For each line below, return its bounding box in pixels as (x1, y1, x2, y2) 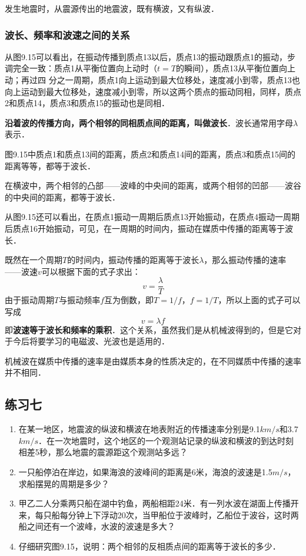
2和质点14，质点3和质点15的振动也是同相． (5, 97, 169, 109)
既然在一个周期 (5, 254, 62, 266)
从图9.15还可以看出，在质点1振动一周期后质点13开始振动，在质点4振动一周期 (5, 210, 300, 223)
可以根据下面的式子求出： (41, 265, 141, 277)
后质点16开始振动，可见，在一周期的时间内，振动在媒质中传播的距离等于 (5, 222, 285, 234)
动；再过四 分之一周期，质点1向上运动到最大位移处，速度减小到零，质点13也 (5, 74, 300, 85)
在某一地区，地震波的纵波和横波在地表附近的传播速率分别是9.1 (18, 423, 260, 435)
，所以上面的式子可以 (218, 294, 301, 306)
